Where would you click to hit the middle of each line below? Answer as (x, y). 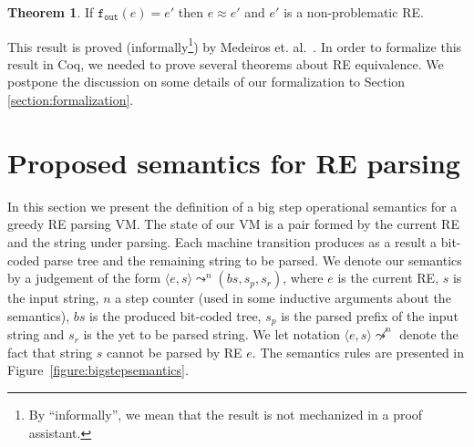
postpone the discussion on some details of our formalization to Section (206, 82)
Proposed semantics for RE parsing (234, 162)
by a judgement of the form (84, 278)
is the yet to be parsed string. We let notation (211, 334)
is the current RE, (388, 278)
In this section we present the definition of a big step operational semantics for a (232, 206)
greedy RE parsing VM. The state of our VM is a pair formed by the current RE (233, 224)
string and (36, 334)
